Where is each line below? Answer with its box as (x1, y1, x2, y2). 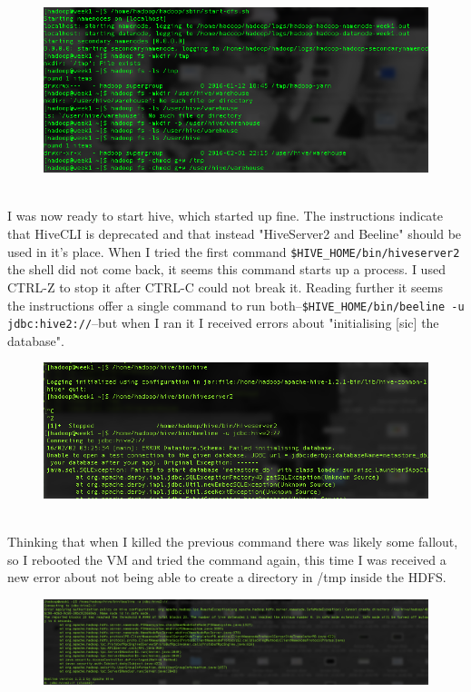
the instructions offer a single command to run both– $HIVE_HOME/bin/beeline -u (7, 295, 465, 314)
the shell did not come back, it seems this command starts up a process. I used (7, 260, 446, 279)
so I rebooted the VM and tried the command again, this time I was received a (7, 549, 446, 568)
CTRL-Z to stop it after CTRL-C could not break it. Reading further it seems (7, 277, 444, 296)
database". (7, 331, 64, 350)
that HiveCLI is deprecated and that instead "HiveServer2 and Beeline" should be (7, 224, 462, 243)
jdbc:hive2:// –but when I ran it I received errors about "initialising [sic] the (7, 313, 439, 332)
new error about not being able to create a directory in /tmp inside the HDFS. (7, 568, 446, 587)
